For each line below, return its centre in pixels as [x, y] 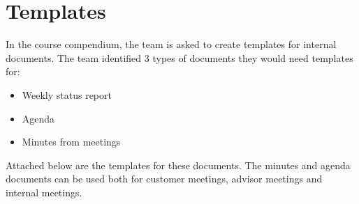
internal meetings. [44, 192]
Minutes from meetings [71, 142]
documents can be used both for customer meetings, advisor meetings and [164, 179]
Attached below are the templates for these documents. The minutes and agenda [178, 165]
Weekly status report [67, 94]
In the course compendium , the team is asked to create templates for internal [171, 44]
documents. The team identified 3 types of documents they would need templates [179, 57]
